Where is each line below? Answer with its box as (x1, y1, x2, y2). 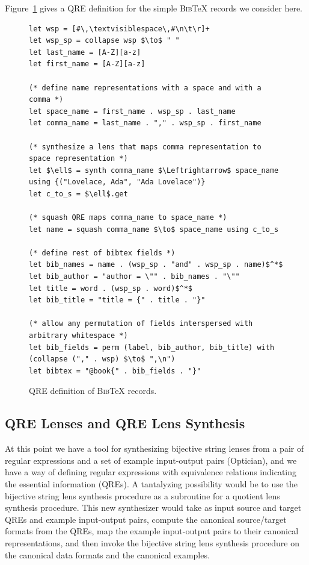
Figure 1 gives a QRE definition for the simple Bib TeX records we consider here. (5, 2, 303, 14)
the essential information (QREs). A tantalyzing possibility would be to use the (5, 477, 298, 490)
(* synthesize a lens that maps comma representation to (29, 142, 262, 151)
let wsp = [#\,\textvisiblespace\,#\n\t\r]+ (29, 24, 210, 33)
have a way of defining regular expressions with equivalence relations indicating (5, 466, 297, 478)
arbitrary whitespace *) (29, 331, 128, 340)
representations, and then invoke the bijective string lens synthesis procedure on (5, 536, 299, 549)
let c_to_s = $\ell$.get (29, 189, 128, 198)
